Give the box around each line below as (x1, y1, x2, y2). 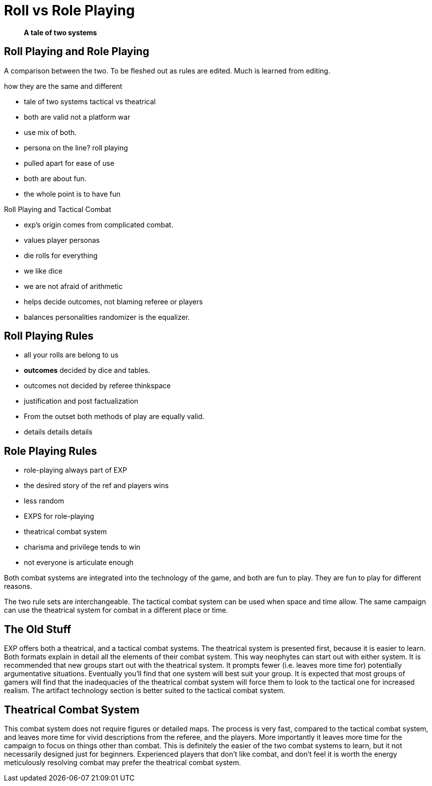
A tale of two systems (24, 28, 97, 37)
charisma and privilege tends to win (24, 543, 141, 552)
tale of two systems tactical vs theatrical (24, 97, 156, 106)
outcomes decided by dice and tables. (24, 366, 150, 375)
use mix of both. (24, 128, 77, 137)
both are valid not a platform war (24, 112, 131, 121)
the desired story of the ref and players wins (24, 481, 169, 490)
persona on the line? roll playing (24, 143, 128, 152)
